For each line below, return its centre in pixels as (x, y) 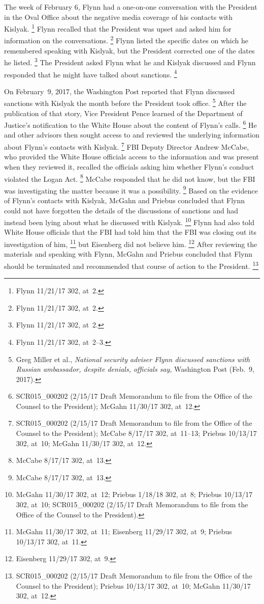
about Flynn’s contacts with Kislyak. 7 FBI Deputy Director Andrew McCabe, (127, 146)
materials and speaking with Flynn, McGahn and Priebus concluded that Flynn (128, 254)
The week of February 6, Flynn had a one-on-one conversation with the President (131, 7)
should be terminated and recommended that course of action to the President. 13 (131, 265)
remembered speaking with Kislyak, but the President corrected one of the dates (129, 50)
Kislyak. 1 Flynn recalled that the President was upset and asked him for (118, 28)
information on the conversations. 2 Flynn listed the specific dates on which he (126, 40)
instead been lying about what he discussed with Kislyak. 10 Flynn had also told (129, 221)
